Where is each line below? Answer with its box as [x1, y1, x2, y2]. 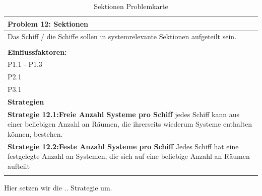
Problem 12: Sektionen [8, 18, 89, 29]
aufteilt [8, 160, 30, 171]
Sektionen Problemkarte [94, 1, 168, 11]
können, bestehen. [8, 128, 63, 139]
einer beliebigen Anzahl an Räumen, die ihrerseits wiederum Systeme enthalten [8, 119, 252, 129]
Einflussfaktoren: [8, 46, 67, 57]
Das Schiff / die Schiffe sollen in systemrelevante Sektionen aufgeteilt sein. [8, 31, 237, 42]
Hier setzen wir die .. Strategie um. [4, 182, 112, 193]
